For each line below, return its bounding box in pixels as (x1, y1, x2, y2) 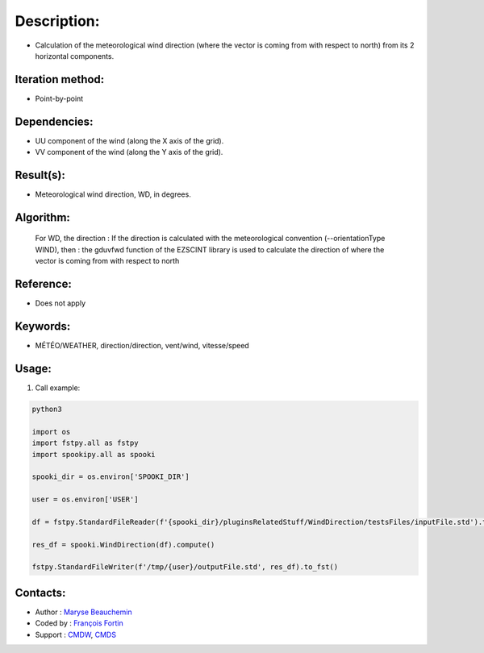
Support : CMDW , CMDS (35, 630, 117, 639)
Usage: (15, 361, 52, 375)
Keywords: (15, 319, 71, 333)
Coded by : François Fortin (35, 618, 124, 628)
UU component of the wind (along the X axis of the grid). (35, 135, 224, 145)
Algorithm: (15, 210, 70, 224)
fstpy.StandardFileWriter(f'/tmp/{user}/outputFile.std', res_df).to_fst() (31, 563, 339, 572)
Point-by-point (35, 94, 84, 103)
